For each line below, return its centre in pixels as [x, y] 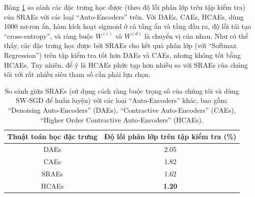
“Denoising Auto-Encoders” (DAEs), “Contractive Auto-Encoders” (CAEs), [122, 110]
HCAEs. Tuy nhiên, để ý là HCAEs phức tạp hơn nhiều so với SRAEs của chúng [126, 64]
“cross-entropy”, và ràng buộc [49, 36]
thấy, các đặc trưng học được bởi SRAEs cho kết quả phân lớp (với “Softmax [120, 45]
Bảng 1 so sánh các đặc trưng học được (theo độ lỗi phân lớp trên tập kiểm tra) [125, 7]
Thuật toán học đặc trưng [53, 136]
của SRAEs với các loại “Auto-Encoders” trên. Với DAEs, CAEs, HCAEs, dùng [124, 16]
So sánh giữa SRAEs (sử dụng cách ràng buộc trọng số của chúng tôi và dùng [122, 90]
